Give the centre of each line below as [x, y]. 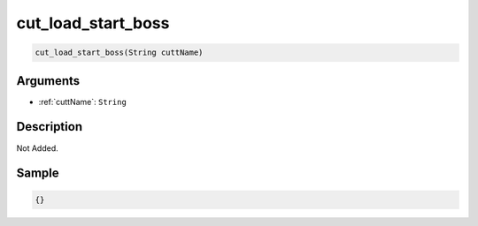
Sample [38, 173]
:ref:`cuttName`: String [83, 102]
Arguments [48, 81]
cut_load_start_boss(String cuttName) [119, 53]
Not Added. [38, 148]
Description [50, 127]
